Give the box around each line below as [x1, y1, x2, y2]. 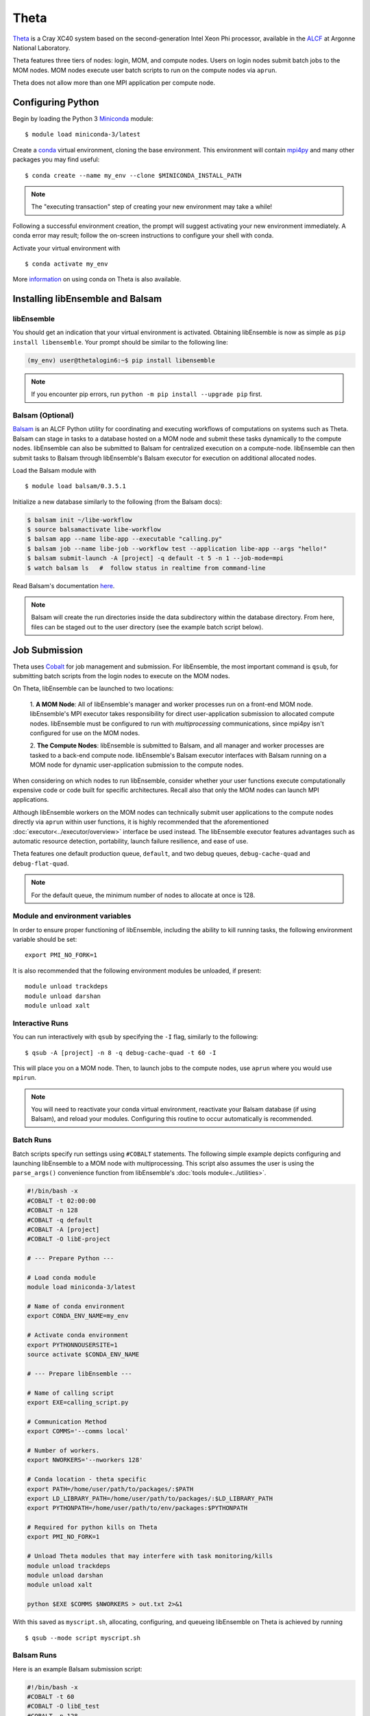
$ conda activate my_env [25, 259, 108, 268]
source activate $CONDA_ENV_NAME [27, 1351, 140, 1358]
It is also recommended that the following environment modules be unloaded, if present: [12, 966, 262, 975]
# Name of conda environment [27, 1303, 125, 1310]
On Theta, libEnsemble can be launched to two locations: [12, 684, 174, 693]
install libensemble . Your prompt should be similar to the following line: [12, 338, 229, 346]
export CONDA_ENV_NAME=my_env [27, 1312, 129, 1320]
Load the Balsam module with [12, 466, 97, 474]
